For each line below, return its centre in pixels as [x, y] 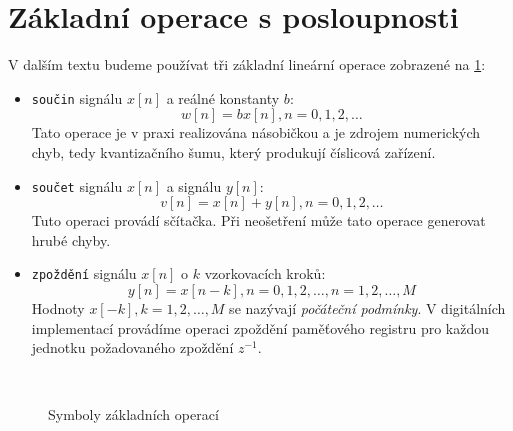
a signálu [194, 185]
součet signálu [77, 185]
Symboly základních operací [133, 414]
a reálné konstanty [223, 97]
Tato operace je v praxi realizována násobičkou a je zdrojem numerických [256, 132]
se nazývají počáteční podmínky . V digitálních [367, 308]
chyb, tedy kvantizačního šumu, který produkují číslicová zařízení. [233, 151]
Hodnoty [58, 308]
